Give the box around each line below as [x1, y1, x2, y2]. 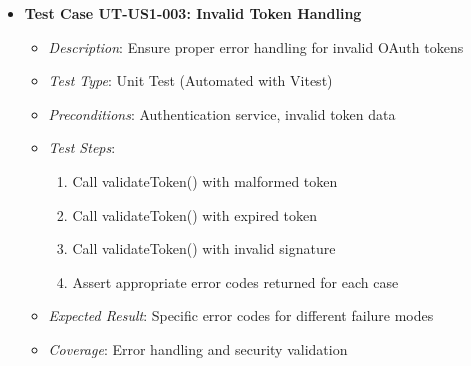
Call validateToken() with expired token [72, 204, 318, 225]
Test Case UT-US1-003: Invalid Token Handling [24, 3, 362, 23]
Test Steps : [48, 137, 116, 158]
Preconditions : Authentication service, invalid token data [48, 103, 396, 124]
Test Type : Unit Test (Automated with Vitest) [48, 70, 333, 91]
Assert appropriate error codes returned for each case [72, 271, 399, 292]
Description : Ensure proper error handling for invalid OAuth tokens [48, 36, 464, 57]
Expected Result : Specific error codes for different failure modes [48, 305, 434, 326]
